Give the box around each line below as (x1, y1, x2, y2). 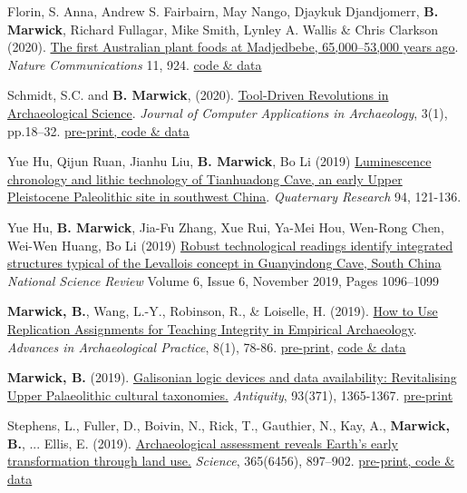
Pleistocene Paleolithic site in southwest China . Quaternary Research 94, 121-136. (7, 187, 462, 206)
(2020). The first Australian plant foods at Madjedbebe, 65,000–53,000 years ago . (7, 37, 459, 56)
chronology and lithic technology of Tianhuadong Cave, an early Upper (7, 169, 403, 188)
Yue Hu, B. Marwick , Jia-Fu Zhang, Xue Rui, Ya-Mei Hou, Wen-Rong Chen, (7, 217, 444, 236)
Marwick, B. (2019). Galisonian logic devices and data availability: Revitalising (7, 368, 457, 387)
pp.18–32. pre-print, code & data (7, 121, 190, 140)
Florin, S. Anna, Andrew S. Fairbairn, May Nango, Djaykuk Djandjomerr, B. (7, 2, 439, 20)
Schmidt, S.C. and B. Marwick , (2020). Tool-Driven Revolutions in (7, 85, 389, 104)
